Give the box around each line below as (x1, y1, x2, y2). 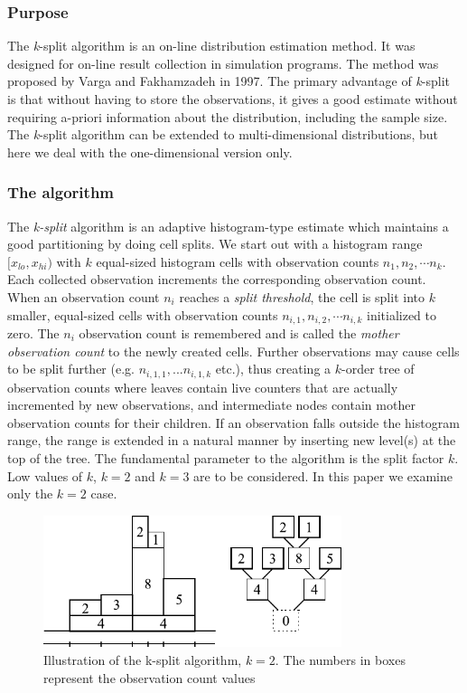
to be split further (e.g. (7, 359, 135, 378)
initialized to (366, 305, 437, 324)
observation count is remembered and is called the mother (79, 324, 399, 343)
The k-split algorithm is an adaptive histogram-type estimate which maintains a (7, 216, 449, 235)
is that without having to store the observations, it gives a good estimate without (7, 90, 458, 108)
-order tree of (341, 359, 415, 378)
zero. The (7, 324, 60, 343)
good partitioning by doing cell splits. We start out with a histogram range (7, 234, 423, 253)
